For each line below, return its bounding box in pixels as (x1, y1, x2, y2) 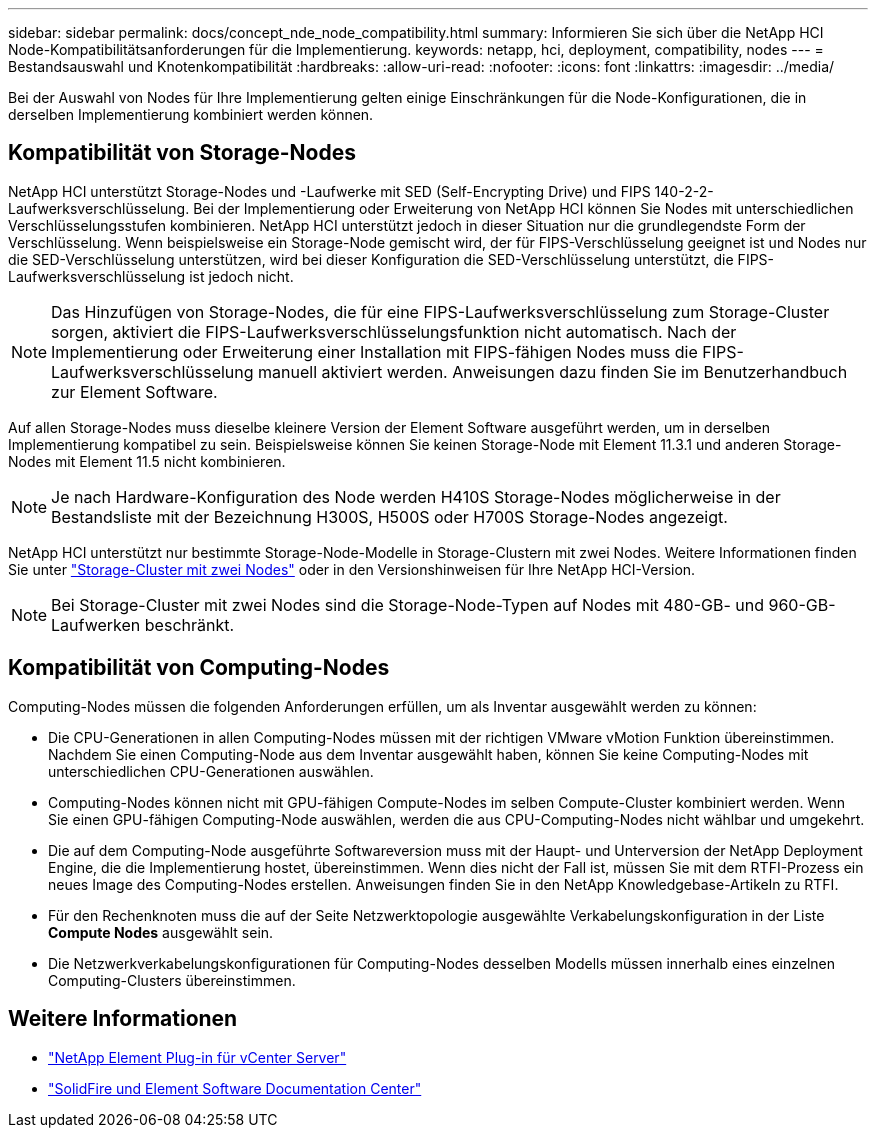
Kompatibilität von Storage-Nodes (8, 140, 356, 166)
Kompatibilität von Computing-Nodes (8, 655, 390, 681)
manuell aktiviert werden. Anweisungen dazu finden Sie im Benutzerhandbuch (258, 361, 848, 382)
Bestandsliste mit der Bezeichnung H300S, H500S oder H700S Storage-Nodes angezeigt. (51, 506, 728, 527)
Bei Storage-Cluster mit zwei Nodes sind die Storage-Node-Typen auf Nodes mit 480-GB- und (51, 594, 765, 615)
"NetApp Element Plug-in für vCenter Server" (48, 1048, 347, 1066)
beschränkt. (144, 614, 235, 635)
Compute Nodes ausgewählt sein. (48, 923, 274, 941)
